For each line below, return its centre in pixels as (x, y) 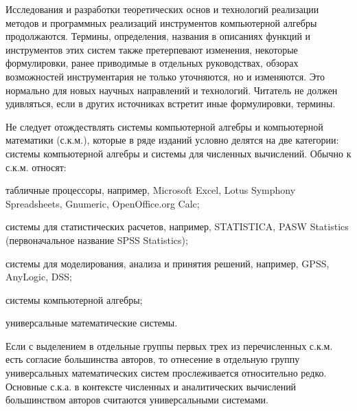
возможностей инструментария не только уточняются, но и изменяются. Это (165, 76)
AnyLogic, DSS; (39, 277)
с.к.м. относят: (36, 167)
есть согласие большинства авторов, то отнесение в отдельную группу (153, 359)
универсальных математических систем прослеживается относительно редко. (166, 373)
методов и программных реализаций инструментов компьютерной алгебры (161, 22)
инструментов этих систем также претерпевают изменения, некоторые (152, 49)
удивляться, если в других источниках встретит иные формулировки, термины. (171, 103)
